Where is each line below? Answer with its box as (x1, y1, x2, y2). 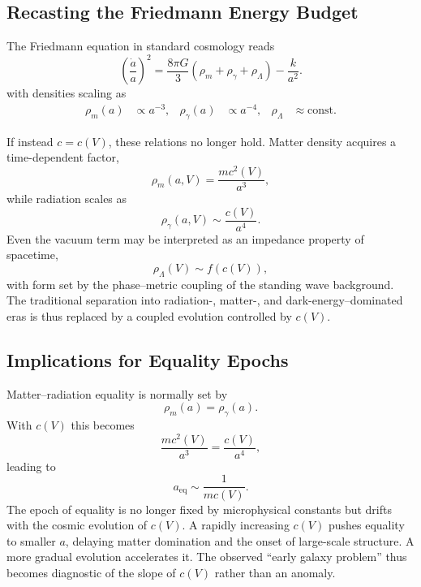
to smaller (6, 532, 56, 549)
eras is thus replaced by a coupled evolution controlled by (6, 307, 292, 324)
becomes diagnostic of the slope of (6, 563, 176, 581)
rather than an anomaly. (214, 563, 336, 581)
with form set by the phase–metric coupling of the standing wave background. (6, 275, 394, 292)
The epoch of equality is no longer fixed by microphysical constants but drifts (6, 500, 392, 517)
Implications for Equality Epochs (6, 347, 289, 372)
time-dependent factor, (6, 149, 119, 166)
